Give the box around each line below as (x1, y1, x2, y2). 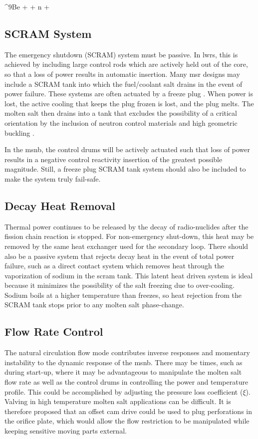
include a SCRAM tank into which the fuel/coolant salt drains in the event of (4, 78, 243, 89)
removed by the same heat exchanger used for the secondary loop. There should (4, 240, 249, 251)
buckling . (4, 127, 34, 138)
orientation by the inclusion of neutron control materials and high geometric (4, 117, 238, 128)
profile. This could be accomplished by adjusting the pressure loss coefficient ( (4, 386, 243, 397)
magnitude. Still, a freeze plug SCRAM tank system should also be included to (4, 164, 246, 174)
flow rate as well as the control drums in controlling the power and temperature (4, 377, 249, 387)
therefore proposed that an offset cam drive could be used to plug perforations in (4, 406, 253, 416)
